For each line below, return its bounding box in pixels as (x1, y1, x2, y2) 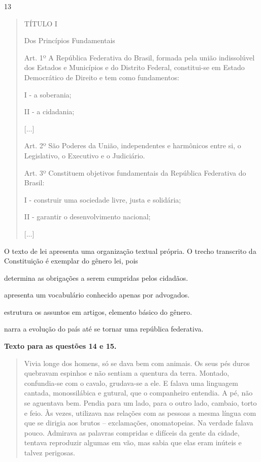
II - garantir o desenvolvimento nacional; (24, 211, 151, 222)
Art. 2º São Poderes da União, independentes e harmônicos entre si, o (24, 140, 241, 151)
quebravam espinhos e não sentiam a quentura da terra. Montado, (24, 368, 230, 378)
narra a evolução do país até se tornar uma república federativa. (4, 323, 204, 334)
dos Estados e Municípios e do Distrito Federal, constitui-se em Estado (24, 62, 245, 73)
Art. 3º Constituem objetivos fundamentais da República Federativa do (24, 167, 246, 178)
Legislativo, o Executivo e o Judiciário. (24, 150, 145, 160)
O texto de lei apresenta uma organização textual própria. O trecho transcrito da (4, 245, 256, 256)
